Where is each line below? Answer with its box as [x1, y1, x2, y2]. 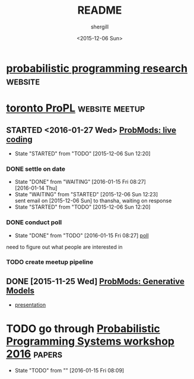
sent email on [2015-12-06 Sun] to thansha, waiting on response [14, 197, 172, 205]
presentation [14, 301, 46, 308]
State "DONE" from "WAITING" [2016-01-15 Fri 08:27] [14, 179, 147, 186]
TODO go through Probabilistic [6, 322, 160, 336]
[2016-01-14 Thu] [14, 184, 58, 192]
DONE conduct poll [6, 218, 62, 227]
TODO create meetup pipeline [6, 258, 94, 266]
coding [6, 134, 33, 144]
